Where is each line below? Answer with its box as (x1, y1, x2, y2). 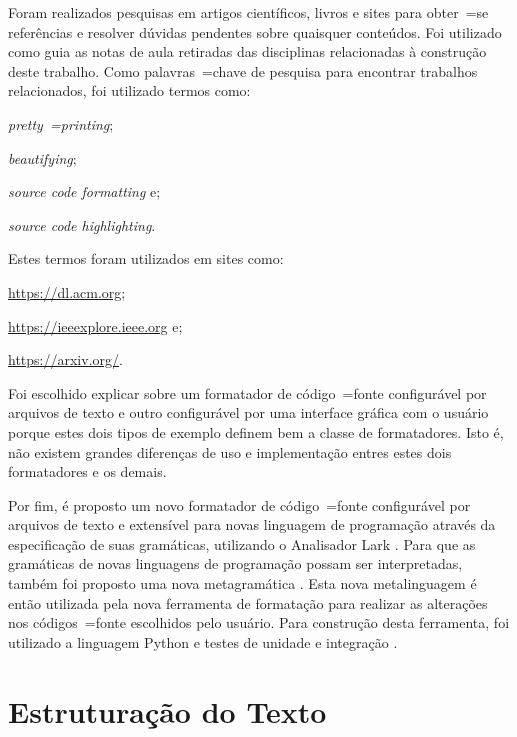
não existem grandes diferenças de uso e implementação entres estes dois (8, 441, 452, 462)
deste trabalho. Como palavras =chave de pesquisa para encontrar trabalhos (8, 60, 478, 81)
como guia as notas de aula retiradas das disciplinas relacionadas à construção (8, 41, 487, 62)
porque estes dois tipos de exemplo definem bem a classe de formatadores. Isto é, (8, 421, 504, 442)
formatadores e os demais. (8, 461, 167, 482)
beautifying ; (8, 147, 77, 168)
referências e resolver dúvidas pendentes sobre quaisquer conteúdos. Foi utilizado (8, 21, 502, 42)
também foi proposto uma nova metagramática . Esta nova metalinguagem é (8, 573, 477, 594)
